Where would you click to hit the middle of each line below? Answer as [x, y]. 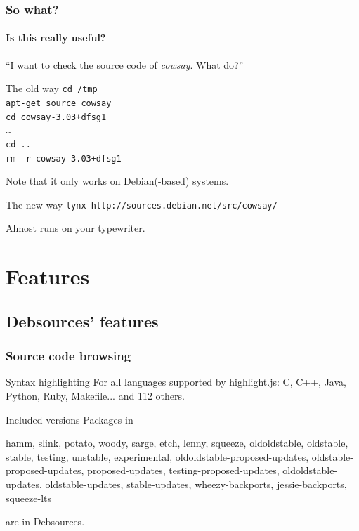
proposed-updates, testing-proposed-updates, [183, 470]
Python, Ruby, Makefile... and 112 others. [95, 395]
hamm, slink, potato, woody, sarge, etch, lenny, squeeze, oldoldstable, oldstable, [177, 443]
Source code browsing [68, 356]
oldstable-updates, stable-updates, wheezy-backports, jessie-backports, [196, 484]
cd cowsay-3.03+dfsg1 [56, 117]
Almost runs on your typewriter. [76, 228]
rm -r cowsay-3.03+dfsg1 [64, 158]
